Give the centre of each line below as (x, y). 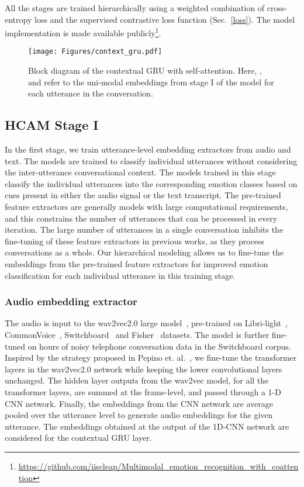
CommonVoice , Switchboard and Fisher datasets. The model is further (137, 335)
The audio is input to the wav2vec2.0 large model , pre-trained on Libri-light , (146, 323)
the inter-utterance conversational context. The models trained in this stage (140, 172)
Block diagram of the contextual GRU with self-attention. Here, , (145, 70)
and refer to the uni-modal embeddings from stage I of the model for (151, 82)
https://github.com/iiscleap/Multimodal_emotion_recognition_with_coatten (158, 466)
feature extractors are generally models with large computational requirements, (146, 207)
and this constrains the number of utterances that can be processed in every (141, 218)
